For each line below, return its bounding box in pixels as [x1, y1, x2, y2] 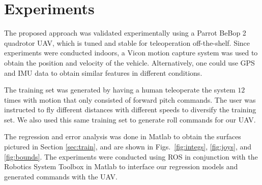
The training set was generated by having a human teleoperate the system [4, 84, 236, 95]
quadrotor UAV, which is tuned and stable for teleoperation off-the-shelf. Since [4, 37, 250, 48]
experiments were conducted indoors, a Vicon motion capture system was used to [4, 47, 258, 58]
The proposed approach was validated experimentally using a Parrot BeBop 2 [4, 27, 246, 38]
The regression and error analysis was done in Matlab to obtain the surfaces [4, 131, 241, 142]
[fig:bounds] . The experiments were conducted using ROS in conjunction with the [4, 151, 258, 162]
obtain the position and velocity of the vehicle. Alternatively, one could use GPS [4, 57, 255, 68]
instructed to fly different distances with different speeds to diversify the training [4, 104, 256, 115]
